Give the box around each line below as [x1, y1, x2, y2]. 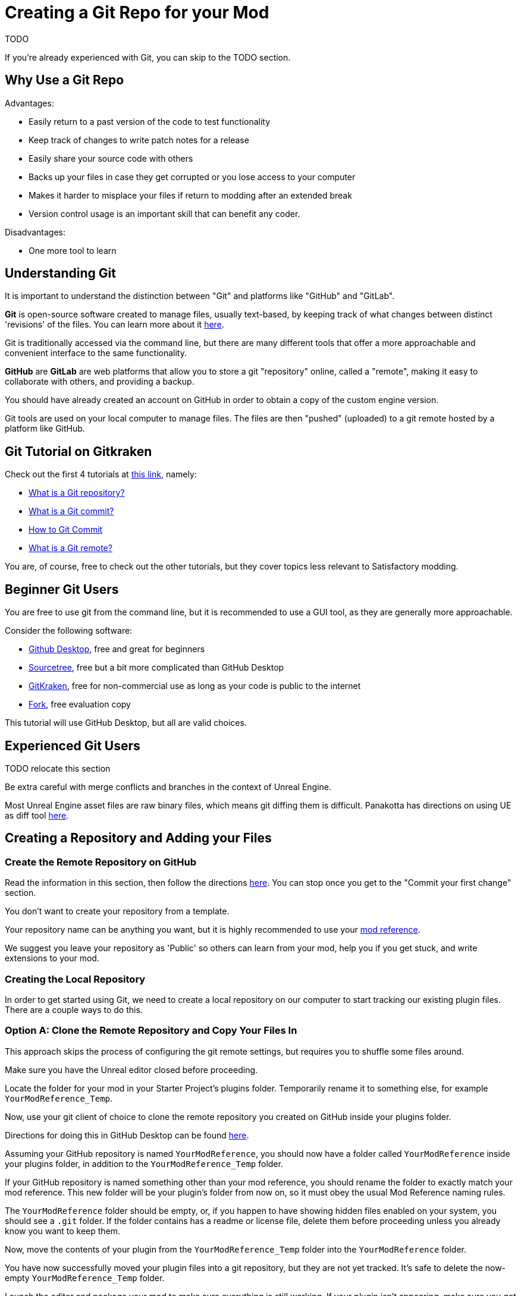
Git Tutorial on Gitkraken [5, 443, 152, 459]
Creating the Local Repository [5, 973, 146, 985]
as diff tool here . [5, 810, 69, 820]
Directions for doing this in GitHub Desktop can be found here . [5, 1130, 249, 1140]
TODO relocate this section [5, 763, 111, 773]
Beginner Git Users [5, 581, 119, 597]
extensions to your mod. [5, 953, 99, 964]
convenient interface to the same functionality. [5, 348, 187, 358]
